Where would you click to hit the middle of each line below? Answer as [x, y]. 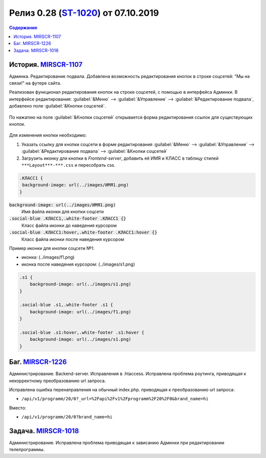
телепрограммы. [27, 450]
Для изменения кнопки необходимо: [48, 135]
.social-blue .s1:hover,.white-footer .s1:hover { [82, 332]
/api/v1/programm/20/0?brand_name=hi [67, 417]
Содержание [23, 28]
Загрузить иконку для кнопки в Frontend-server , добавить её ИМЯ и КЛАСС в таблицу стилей [120, 158]
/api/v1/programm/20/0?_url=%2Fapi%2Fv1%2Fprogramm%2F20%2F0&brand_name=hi [115, 399]
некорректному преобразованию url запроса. [57, 381]
